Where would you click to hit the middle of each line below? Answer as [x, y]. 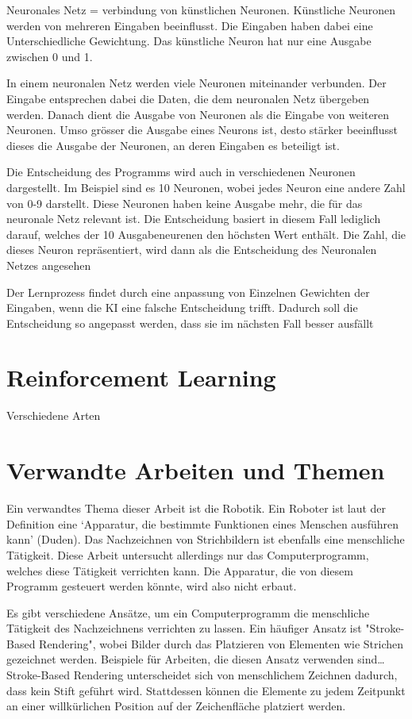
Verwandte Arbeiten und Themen [196, 470]
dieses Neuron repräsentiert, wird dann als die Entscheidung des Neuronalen [192, 250]
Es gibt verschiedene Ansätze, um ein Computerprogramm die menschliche [188, 612]
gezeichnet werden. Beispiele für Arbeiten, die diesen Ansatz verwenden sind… [196, 659]
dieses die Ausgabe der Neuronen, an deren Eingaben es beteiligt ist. [173, 145]
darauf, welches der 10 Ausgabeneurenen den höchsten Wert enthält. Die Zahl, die [206, 234]
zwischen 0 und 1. [50, 56]
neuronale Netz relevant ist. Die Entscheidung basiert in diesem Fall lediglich [194, 219]
